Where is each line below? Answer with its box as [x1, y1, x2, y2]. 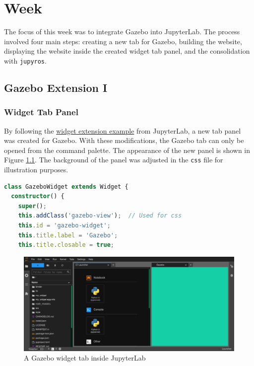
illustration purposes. [4, 164, 68, 174]
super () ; [18, 202, 47, 210]
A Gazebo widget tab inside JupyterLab [24, 353, 146, 363]
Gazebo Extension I [4, 79, 108, 95]
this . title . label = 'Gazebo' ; [18, 231, 118, 239]
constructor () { [11, 193, 64, 200]
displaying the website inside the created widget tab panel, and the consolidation [4, 46, 250, 56]
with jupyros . [4, 55, 47, 66]
